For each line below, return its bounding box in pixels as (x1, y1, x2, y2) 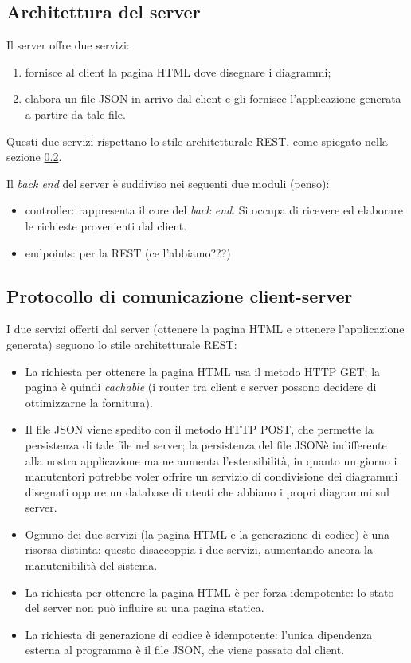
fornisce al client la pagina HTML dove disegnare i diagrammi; (25, 63, 331, 80)
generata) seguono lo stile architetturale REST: (6, 335, 237, 352)
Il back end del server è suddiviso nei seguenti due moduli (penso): (6, 175, 330, 191)
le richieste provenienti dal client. (25, 217, 187, 233)
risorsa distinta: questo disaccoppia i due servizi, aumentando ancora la (25, 541, 373, 558)
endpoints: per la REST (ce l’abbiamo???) (25, 244, 231, 261)
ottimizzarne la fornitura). (25, 394, 153, 410)
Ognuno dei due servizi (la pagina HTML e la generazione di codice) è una (25, 525, 390, 542)
